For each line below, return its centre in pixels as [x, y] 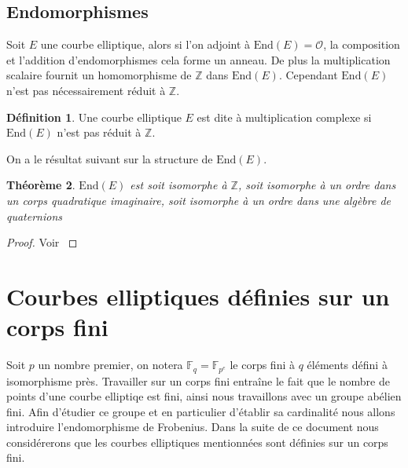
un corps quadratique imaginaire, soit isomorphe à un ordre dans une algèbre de [199, 200]
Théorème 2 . [41, 185]
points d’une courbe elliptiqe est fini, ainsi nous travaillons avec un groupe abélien [204, 396]
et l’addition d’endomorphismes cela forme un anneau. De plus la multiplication [198, 59]
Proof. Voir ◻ [42, 242]
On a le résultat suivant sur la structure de [110, 158]
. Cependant [308, 75]
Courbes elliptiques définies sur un [198, 296]
